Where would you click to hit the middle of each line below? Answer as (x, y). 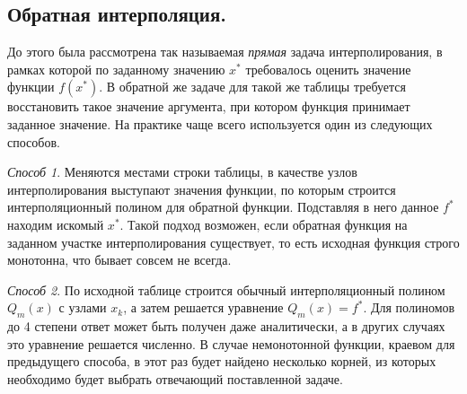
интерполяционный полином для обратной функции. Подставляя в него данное (223, 207)
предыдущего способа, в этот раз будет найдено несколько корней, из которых (222, 361)
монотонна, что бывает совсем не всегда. (119, 260)
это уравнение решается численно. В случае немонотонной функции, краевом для (231, 343)
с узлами (83, 307)
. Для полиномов (409, 307)
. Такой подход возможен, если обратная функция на (264, 224)
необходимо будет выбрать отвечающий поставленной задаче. (175, 378)
